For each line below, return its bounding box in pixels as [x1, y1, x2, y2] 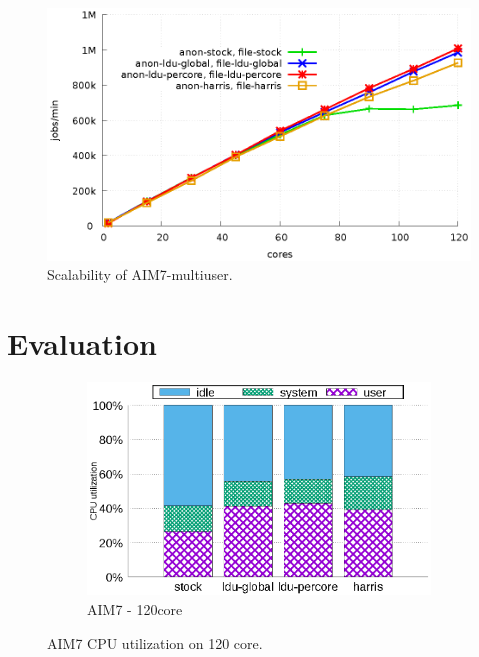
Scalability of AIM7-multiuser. [47, 264, 233, 285]
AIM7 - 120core [87, 599, 183, 620]
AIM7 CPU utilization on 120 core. [47, 632, 263, 653]
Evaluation [7, 322, 157, 363]
